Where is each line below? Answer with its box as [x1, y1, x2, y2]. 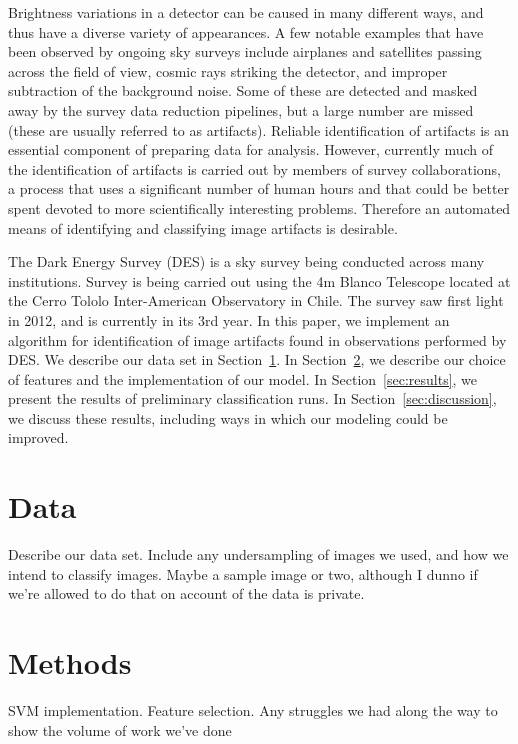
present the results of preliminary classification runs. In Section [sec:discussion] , [8, 388, 497, 409]
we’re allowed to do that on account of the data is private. [8, 583, 365, 604]
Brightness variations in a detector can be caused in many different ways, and [8, 2, 484, 22]
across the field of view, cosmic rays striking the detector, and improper [8, 60, 448, 81]
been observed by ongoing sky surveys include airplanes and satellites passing [8, 41, 482, 62]
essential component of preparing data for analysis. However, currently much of [8, 139, 494, 160]
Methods [8, 642, 132, 683]
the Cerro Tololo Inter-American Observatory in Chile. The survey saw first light [8, 290, 504, 311]
